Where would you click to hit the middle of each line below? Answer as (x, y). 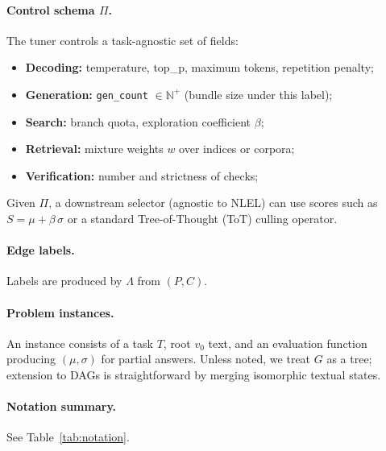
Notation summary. (62, 406)
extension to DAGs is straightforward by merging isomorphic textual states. (194, 374)
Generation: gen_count (87, 94)
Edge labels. (41, 250)
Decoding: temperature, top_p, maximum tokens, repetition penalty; (199, 67)
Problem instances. (60, 312)
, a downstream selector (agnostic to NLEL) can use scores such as (213, 203)
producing (31, 359)
